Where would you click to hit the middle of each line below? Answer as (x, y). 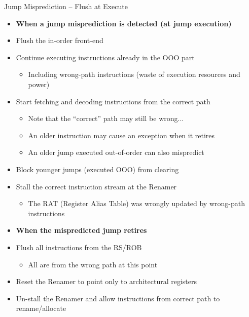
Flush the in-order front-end (60, 40)
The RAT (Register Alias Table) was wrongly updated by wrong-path (136, 203)
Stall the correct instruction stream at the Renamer (96, 186)
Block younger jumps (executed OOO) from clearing (97, 169)
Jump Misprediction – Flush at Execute (66, 6)
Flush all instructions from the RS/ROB (79, 247)
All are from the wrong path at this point (93, 264)
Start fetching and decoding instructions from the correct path (113, 101)
